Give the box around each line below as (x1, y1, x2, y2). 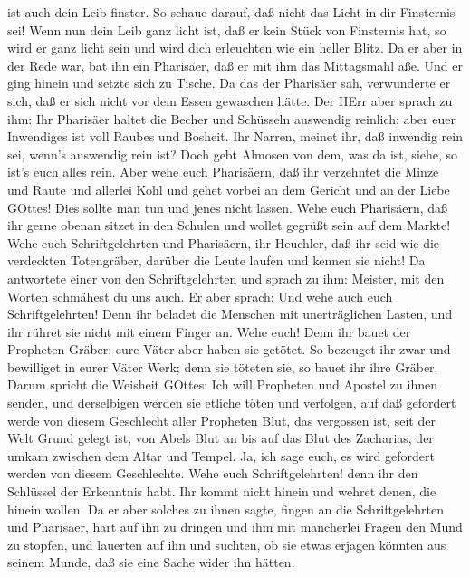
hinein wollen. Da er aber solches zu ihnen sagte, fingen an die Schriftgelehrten (7, 499, 445, 518)
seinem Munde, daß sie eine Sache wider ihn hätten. (7, 553, 295, 572)
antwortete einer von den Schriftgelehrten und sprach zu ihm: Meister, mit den (7, 268, 445, 287)
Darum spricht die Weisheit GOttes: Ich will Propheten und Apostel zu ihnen (7, 375, 437, 394)
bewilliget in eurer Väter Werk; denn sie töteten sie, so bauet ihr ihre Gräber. (7, 357, 438, 376)
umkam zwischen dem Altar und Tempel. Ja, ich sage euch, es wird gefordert (7, 446, 435, 465)
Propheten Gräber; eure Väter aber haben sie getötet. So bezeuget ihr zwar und (7, 340, 451, 359)
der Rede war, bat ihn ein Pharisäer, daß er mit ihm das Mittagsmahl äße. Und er (7, 55, 463, 74)
